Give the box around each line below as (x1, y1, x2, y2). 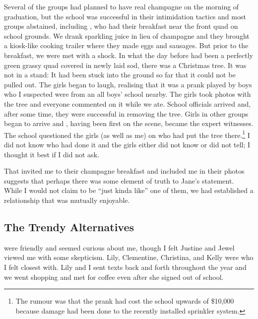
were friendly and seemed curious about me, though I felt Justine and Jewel (4, 242, 235, 253)
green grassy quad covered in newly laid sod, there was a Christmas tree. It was (4, 60, 247, 70)
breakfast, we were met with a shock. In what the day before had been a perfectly (4, 50, 253, 60)
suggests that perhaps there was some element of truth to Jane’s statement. (4, 175, 234, 186)
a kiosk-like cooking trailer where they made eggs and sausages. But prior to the (4, 40, 249, 51)
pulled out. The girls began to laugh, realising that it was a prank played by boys (4, 79, 252, 89)
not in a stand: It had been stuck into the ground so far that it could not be (4, 69, 236, 80)
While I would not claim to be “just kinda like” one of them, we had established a (4, 185, 254, 195)
